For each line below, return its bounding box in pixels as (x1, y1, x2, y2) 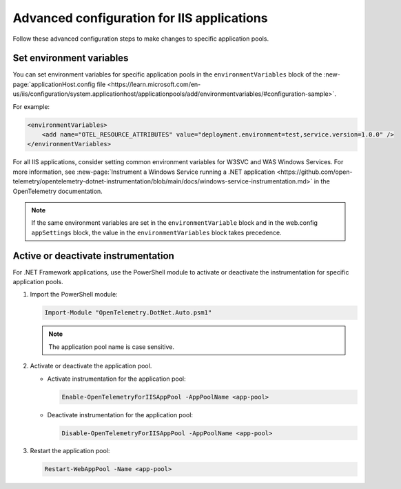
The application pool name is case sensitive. (48, 342, 175, 351)
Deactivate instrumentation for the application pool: (47, 410, 193, 419)
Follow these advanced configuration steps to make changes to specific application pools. (12, 34, 269, 43)
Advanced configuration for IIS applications (12, 10, 268, 26)
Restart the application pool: (30, 447, 110, 455)
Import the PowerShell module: (30, 290, 118, 299)
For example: (12, 102, 50, 110)
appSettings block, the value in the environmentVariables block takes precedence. (31, 228, 282, 237)
